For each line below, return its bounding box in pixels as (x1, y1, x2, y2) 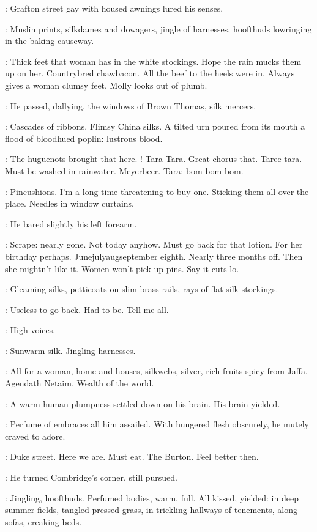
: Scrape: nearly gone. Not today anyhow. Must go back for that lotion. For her (5, 238, 303, 251)
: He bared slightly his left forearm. (5, 217, 137, 230)
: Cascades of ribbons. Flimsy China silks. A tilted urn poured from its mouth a (5, 120, 305, 133)
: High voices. (5, 323, 56, 336)
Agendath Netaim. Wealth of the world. (5, 377, 154, 390)
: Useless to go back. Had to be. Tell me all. (5, 303, 169, 316)
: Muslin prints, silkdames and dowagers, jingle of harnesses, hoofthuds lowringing (5, 22, 312, 35)
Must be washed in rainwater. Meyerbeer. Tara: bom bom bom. (5, 164, 244, 177)
